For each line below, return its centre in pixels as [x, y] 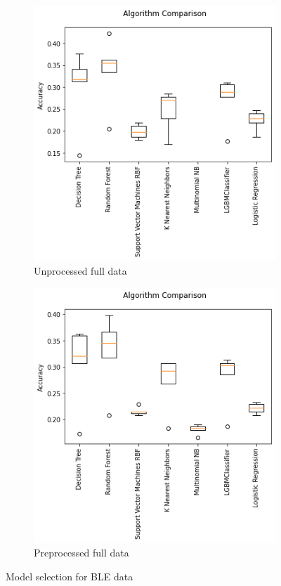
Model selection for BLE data [70, 576]
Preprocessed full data [81, 553]
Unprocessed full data [80, 270]
